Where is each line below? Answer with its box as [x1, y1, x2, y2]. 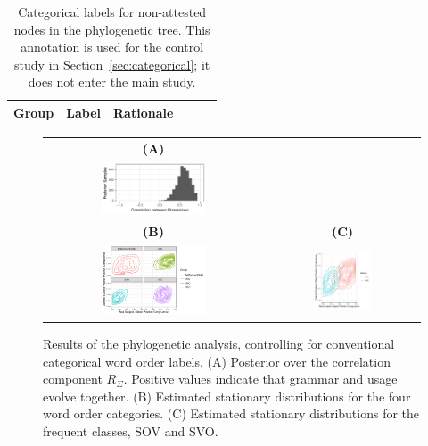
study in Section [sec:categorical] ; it [14, 54, 210, 73]
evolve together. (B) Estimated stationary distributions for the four [43, 386, 411, 405]
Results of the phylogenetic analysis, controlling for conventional [43, 334, 395, 352]
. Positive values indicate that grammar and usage [123, 369, 398, 388]
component [43, 369, 103, 388]
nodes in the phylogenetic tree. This [13, 20, 210, 38]
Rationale [113, 103, 174, 121]
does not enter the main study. [28, 72, 196, 91]
